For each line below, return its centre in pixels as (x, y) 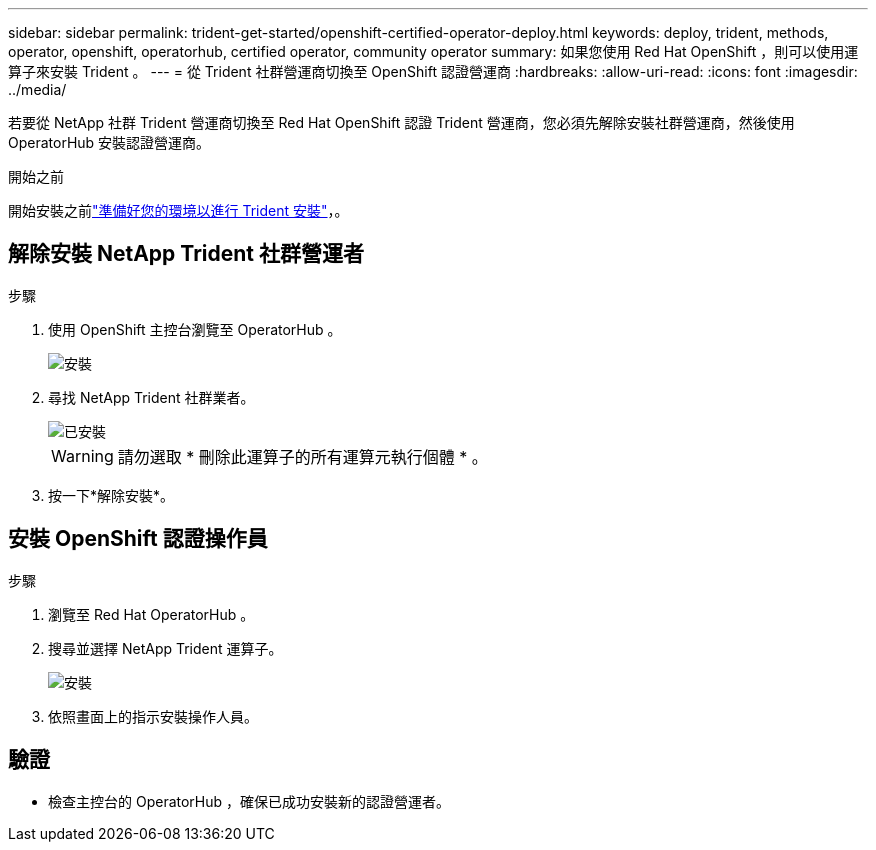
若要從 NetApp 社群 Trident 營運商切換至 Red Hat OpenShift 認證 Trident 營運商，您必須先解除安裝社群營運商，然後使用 (401, 122)
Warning (82, 455)
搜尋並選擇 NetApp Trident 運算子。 (165, 648)
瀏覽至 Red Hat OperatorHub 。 (151, 614)
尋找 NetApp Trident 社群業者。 (151, 397)
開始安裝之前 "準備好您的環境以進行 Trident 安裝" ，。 (178, 210)
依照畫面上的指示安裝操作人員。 (153, 716)
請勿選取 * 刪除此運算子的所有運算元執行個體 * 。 (302, 456)
